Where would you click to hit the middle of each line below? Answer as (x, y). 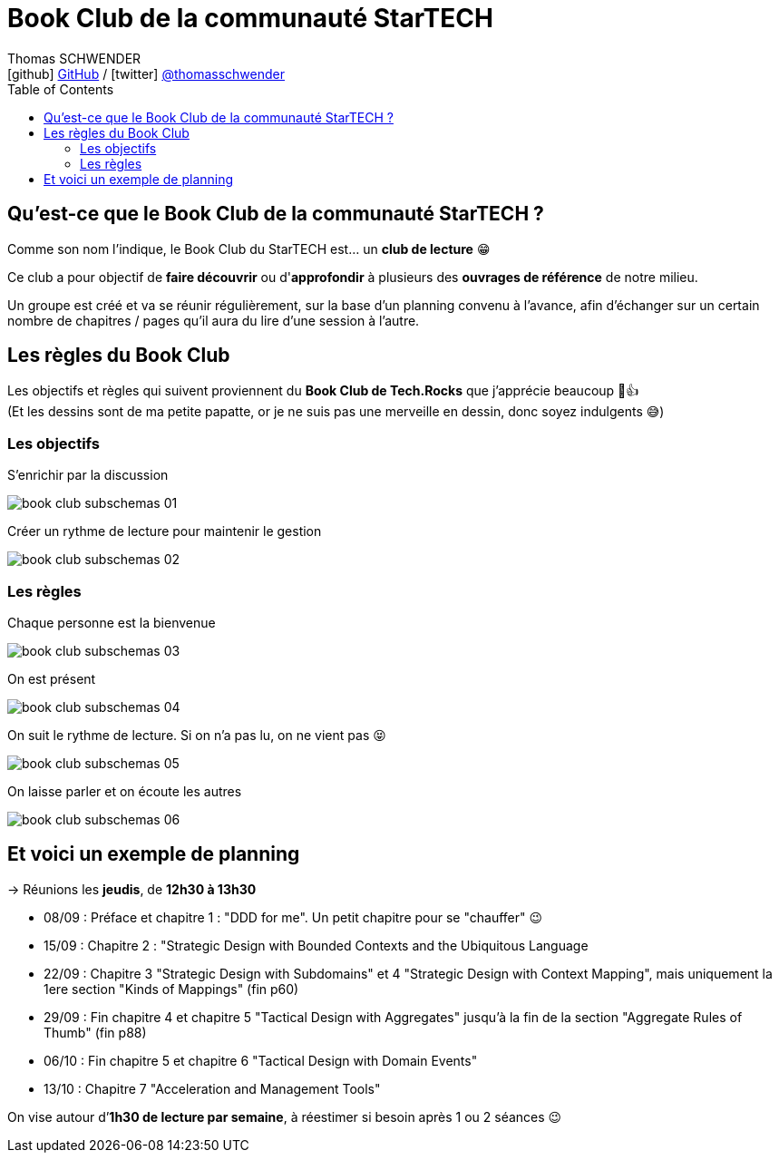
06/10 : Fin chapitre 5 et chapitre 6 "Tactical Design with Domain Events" (261, 1060)
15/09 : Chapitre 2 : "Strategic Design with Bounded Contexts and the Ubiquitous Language (316, 945)
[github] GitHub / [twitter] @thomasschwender (146, 73)
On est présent (52, 678)
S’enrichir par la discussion (88, 475)
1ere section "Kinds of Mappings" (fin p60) (171, 989)
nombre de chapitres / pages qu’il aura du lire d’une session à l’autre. (214, 320)
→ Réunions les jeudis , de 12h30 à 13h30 (132, 889)
